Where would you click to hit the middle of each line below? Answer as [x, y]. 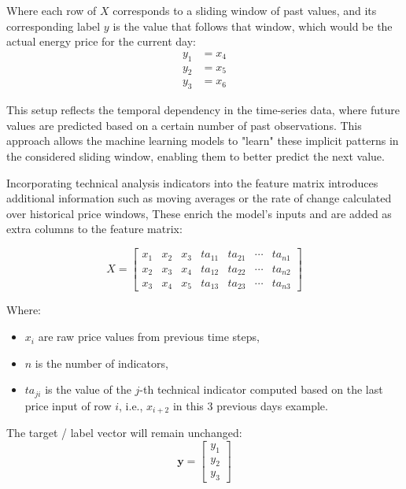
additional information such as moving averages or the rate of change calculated [199, 198]
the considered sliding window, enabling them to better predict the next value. [196, 156]
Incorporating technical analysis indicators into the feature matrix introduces [192, 182]
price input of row [68, 405]
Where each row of [52, 10]
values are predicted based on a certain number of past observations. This [184, 125]
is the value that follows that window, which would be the [253, 26]
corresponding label [54, 26]
